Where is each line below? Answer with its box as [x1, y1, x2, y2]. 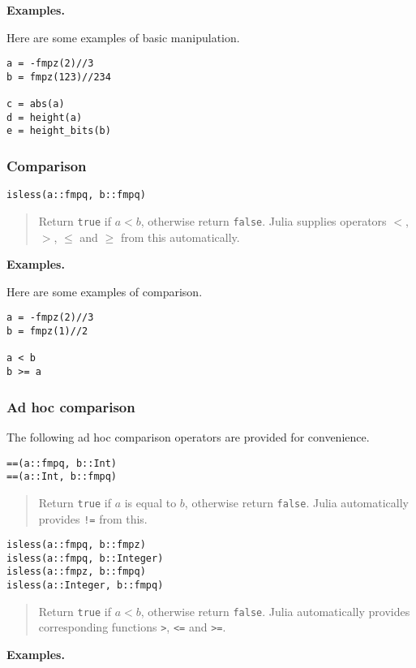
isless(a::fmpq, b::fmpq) [6, 189, 146, 201]
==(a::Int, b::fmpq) [6, 471, 118, 483]
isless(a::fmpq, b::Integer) [6, 552, 164, 564]
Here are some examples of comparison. [6, 282, 203, 300]
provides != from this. [38, 510, 148, 527]
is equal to [124, 493, 177, 511]
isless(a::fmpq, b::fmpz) [6, 539, 146, 551]
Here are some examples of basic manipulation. [6, 28, 240, 45]
